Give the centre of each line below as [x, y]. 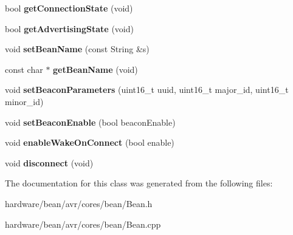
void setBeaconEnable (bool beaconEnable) [90, 122]
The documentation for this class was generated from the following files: [139, 183]
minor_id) [24, 101]
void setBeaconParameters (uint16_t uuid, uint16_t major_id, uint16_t [147, 90]
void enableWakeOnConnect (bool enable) [90, 142]
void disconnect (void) [49, 162]
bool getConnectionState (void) [69, 8]
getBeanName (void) [95, 69]
